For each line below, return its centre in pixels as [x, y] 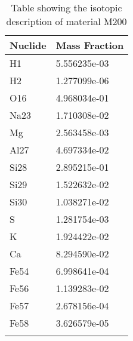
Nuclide [28, 45]
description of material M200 [66, 21]
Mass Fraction [90, 45]
